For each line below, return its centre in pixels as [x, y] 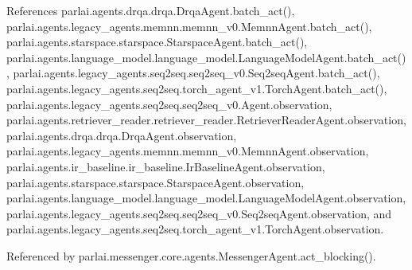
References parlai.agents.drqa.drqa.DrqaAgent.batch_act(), [151, 10]
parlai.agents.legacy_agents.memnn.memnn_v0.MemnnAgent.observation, [188, 151]
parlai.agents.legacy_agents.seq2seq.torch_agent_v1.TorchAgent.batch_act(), [197, 88]
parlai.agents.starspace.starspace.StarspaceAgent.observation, [155, 182]
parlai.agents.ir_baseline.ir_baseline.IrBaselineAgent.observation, [166, 166]
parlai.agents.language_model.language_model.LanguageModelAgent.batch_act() [206, 57]
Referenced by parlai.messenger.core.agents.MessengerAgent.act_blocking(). [191, 255]
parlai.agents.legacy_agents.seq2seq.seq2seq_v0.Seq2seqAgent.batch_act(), [196, 73]
